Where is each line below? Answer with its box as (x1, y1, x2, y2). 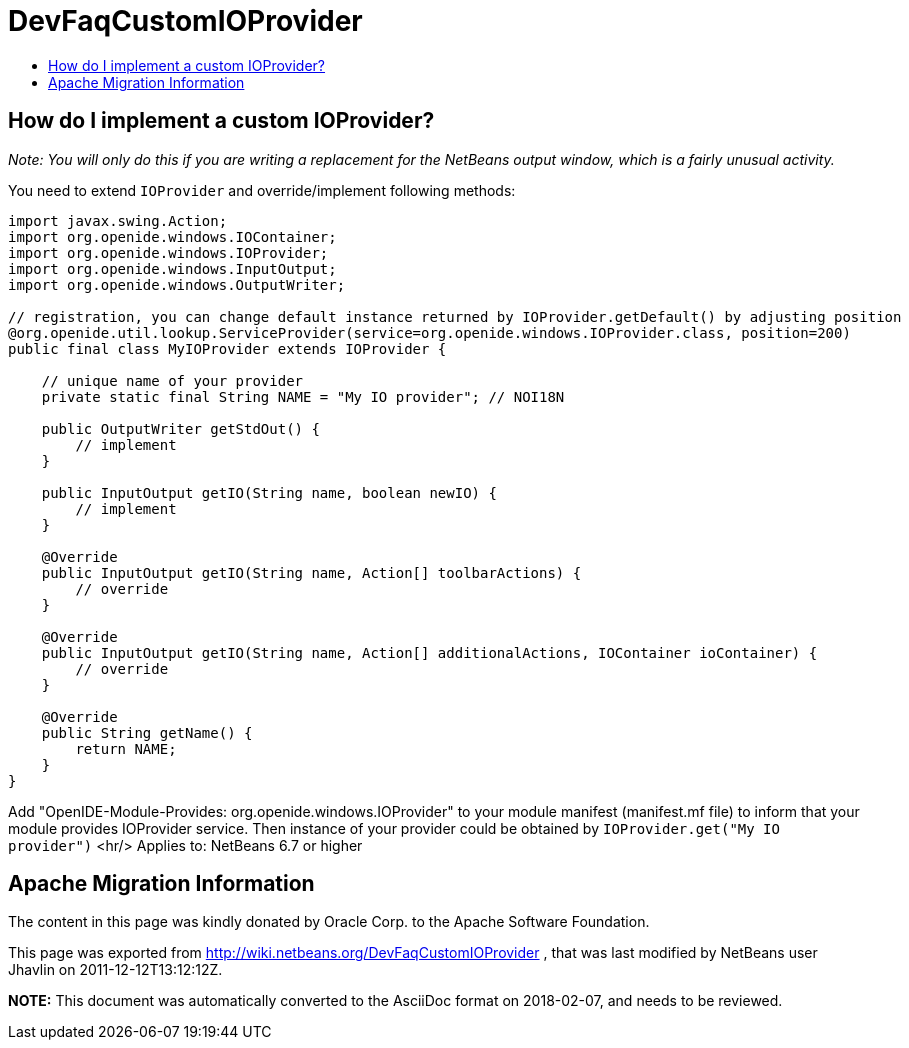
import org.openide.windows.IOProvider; (8, 244, 329, 261)
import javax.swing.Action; (8, 212, 228, 229)
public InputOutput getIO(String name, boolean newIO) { (41, 484, 497, 501)
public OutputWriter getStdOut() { (41, 420, 320, 437)
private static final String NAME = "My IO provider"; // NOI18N (41, 388, 565, 405)
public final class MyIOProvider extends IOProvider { (8, 340, 447, 357)
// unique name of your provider (41, 372, 304, 389)
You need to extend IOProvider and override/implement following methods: (8, 181, 516, 199)
